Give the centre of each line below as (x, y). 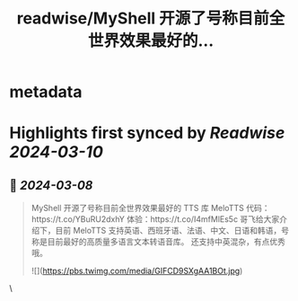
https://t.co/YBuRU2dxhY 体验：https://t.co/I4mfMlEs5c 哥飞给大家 (155, 219)
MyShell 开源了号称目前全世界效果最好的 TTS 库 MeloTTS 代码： (150, 208)
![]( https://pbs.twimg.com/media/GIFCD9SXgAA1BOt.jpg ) (137, 271)
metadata (46, 92)
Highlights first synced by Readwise (147, 133)
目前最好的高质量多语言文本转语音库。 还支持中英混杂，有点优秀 (166, 242)
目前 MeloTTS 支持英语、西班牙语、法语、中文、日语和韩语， (168, 231)
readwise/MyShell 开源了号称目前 (143, 18)
